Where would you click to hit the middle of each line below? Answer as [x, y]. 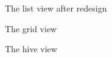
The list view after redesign [56, 8]
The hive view [31, 49]
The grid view [31, 28]
